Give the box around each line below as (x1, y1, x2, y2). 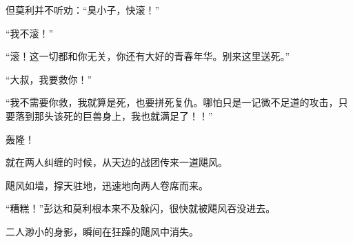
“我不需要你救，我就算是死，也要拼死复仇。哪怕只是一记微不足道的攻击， (6, 95, 339, 109)
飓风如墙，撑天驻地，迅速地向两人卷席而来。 (6, 178, 208, 192)
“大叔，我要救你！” (6, 72, 92, 86)
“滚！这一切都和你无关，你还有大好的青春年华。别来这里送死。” (6, 49, 290, 63)
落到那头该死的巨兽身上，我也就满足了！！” (14, 108, 213, 123)
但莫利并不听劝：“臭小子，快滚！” (6, 3, 160, 17)
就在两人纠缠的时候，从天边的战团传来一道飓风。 (6, 155, 228, 169)
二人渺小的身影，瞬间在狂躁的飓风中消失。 (6, 224, 199, 238)
